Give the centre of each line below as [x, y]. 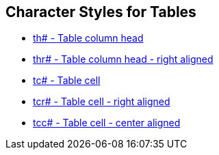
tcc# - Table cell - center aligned [107, 123]
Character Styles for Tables [101, 12]
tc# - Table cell [67, 81]
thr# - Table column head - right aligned [123, 59]
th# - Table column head [88, 38]
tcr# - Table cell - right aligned [102, 102]
